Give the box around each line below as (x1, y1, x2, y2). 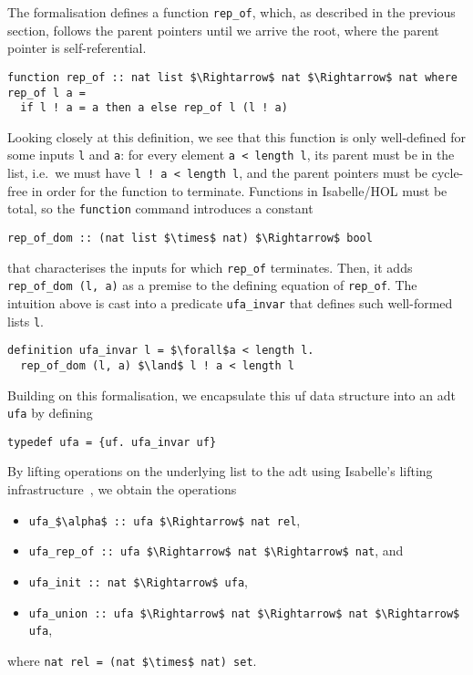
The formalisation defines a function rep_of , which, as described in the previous (7, 3, 456, 21)
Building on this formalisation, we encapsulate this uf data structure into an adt (7, 385, 456, 404)
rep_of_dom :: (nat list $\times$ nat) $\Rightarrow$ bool (7, 231, 373, 244)
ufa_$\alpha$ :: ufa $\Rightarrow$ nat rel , (28, 510, 301, 529)
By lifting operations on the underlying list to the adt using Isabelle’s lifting (7, 462, 433, 481)
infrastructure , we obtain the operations (7, 480, 237, 499)
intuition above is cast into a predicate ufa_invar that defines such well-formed (7, 293, 453, 312)
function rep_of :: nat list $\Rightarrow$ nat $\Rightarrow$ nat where (7, 70, 458, 84)
